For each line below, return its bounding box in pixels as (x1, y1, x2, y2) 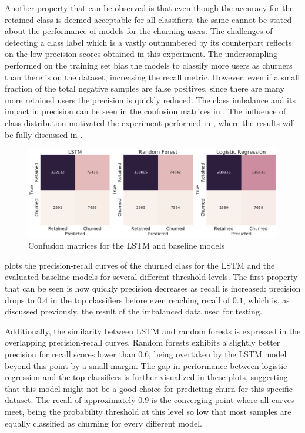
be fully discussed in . (5, 128, 83, 140)
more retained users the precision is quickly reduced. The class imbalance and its (5, 93, 296, 106)
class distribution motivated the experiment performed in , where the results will (5, 116, 296, 128)
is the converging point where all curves (151, 394, 294, 406)
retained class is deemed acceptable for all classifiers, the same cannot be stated (5, 13, 292, 25)
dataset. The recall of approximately (5, 394, 136, 406)
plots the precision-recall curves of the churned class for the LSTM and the (5, 259, 275, 271)
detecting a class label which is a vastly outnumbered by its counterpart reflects (5, 36, 292, 48)
